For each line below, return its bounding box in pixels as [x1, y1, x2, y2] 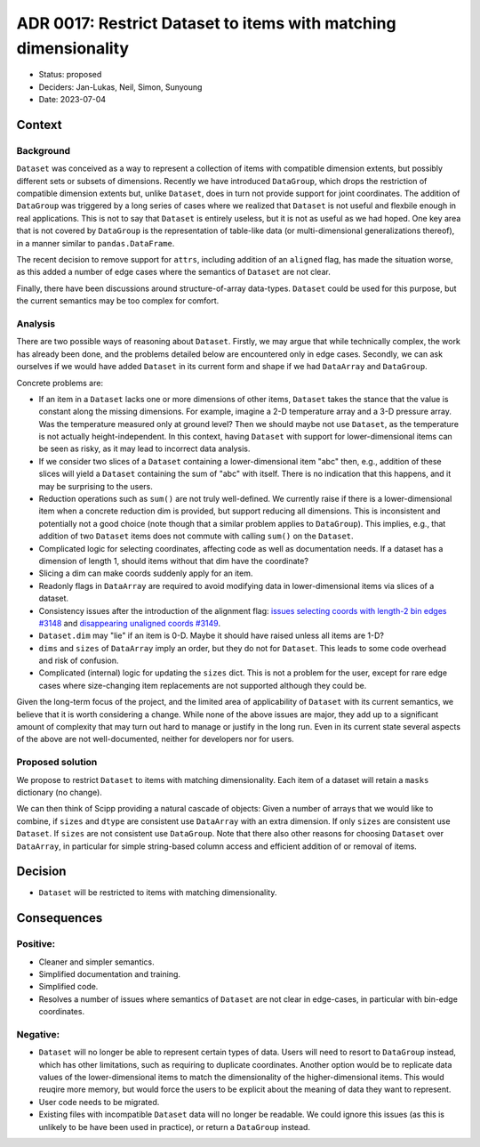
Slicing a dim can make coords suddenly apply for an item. [38, 568, 253, 578]
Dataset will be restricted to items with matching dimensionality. [38, 887, 277, 898]
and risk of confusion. [38, 655, 119, 666]
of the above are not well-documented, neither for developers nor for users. [16, 734, 295, 745]
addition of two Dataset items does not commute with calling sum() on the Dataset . [38, 530, 355, 542]
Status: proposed [38, 69, 102, 80]
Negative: [16, 1028, 60, 1040]
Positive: [16, 938, 56, 950]
